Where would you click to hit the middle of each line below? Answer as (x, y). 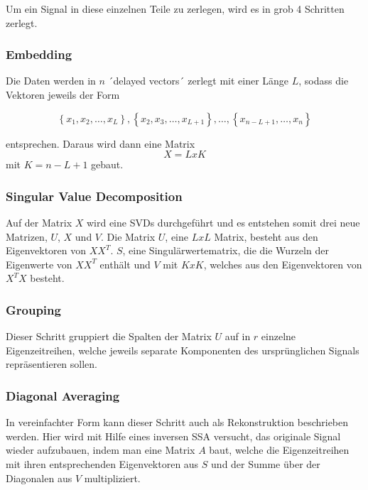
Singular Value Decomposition (94, 196)
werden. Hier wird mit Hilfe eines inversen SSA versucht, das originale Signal (173, 436)
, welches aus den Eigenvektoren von (283, 264)
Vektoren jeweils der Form (63, 94)
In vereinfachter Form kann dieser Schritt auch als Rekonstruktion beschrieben (177, 422)
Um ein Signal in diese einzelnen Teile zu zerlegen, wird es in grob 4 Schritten (175, 9)
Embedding (39, 54)
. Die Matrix (128, 236)
